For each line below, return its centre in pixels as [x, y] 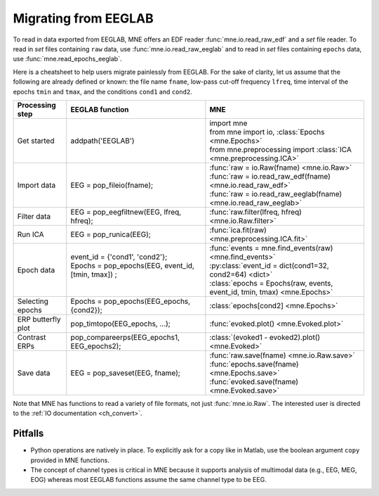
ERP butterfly [39, 319]
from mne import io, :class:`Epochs [267, 132]
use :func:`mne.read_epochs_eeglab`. [67, 59]
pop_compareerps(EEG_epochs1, [125, 337]
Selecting [33, 301]
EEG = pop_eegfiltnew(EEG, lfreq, [126, 212]
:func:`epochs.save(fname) [254, 364]
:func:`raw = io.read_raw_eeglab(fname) [276, 193]
